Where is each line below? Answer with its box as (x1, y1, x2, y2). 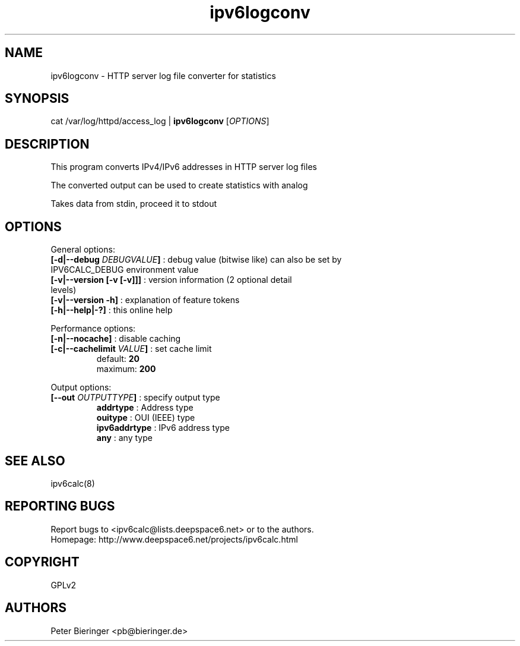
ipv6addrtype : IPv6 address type (96, 423, 230, 433)
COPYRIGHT (5, 554, 80, 570)
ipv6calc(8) (50, 478, 95, 489)
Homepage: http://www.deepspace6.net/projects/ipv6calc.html (50, 534, 298, 544)
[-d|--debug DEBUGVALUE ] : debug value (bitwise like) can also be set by (50, 254, 342, 265)
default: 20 (96, 354, 140, 364)
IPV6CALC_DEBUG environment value (50, 264, 199, 275)
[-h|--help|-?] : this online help (50, 305, 173, 316)
